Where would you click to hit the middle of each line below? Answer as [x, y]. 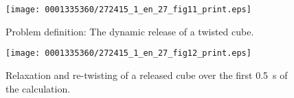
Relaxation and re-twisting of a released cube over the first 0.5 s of [147, 75]
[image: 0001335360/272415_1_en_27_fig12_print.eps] [128, 53]
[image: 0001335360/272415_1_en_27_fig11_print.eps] [128, 10]
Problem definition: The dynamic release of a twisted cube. [130, 31]
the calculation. [38, 88]
